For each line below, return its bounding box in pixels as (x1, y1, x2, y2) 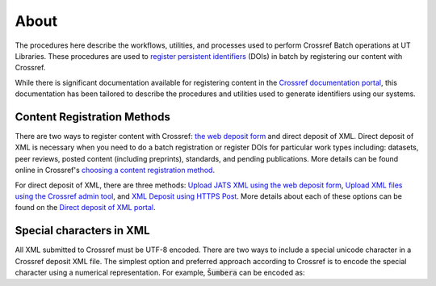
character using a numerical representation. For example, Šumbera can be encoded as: (15, 267, 305, 278)
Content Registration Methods (15, 110, 171, 124)
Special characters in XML (15, 224, 150, 238)
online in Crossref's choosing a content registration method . (15, 166, 216, 175)
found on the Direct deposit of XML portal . (15, 203, 156, 212)
